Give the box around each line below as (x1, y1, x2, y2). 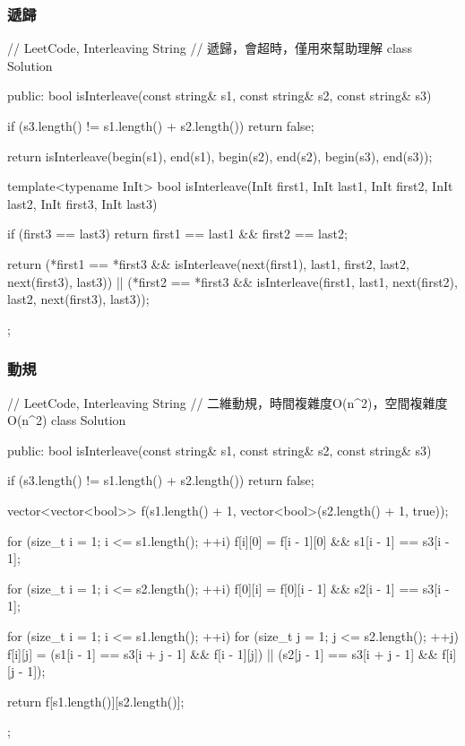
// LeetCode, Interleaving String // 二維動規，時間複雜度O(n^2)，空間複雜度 (7, 393, 448, 412)
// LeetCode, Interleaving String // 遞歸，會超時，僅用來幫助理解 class (7, 39, 412, 57)
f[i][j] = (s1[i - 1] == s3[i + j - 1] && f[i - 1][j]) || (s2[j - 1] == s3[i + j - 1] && (7, 644, 438, 663)
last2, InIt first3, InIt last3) (7, 194, 158, 213)
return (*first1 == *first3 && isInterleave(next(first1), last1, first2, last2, (7, 254, 409, 273)
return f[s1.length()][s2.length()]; (7, 691, 185, 710)
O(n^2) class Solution (7, 411, 126, 429)
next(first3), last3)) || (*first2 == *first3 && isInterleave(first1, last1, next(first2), (7, 272, 458, 291)
